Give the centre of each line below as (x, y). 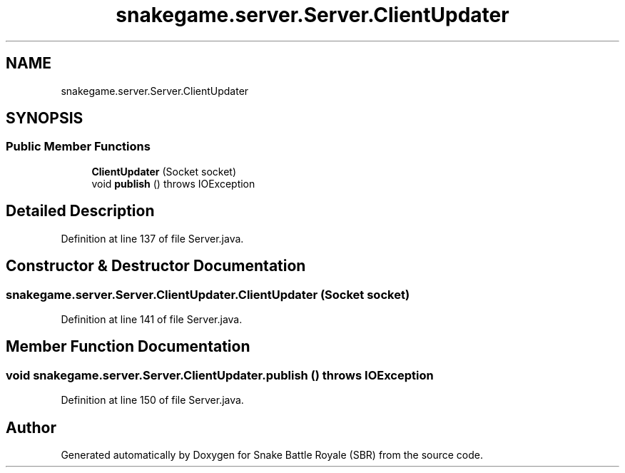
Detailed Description (80, 211)
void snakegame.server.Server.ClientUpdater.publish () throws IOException (220, 375)
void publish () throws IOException (173, 183)
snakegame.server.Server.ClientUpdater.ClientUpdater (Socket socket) (208, 294)
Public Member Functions (78, 147)
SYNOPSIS (45, 118)
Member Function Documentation (128, 347)
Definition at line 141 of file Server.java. (152, 319)
